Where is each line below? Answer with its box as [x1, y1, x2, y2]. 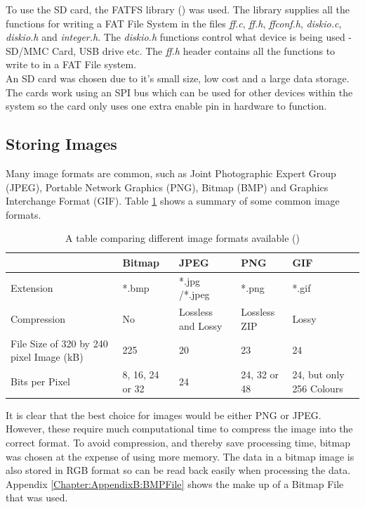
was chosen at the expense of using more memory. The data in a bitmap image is [6, 449, 354, 463]
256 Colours [292, 380, 343, 395]
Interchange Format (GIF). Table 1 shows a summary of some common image [6, 193, 340, 208]
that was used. [6, 490, 68, 505]
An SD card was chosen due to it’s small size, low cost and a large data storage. [6, 70, 350, 85]
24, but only [292, 367, 345, 382]
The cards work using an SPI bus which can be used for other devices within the [6, 84, 353, 99]
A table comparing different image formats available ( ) [65, 231, 300, 245]
